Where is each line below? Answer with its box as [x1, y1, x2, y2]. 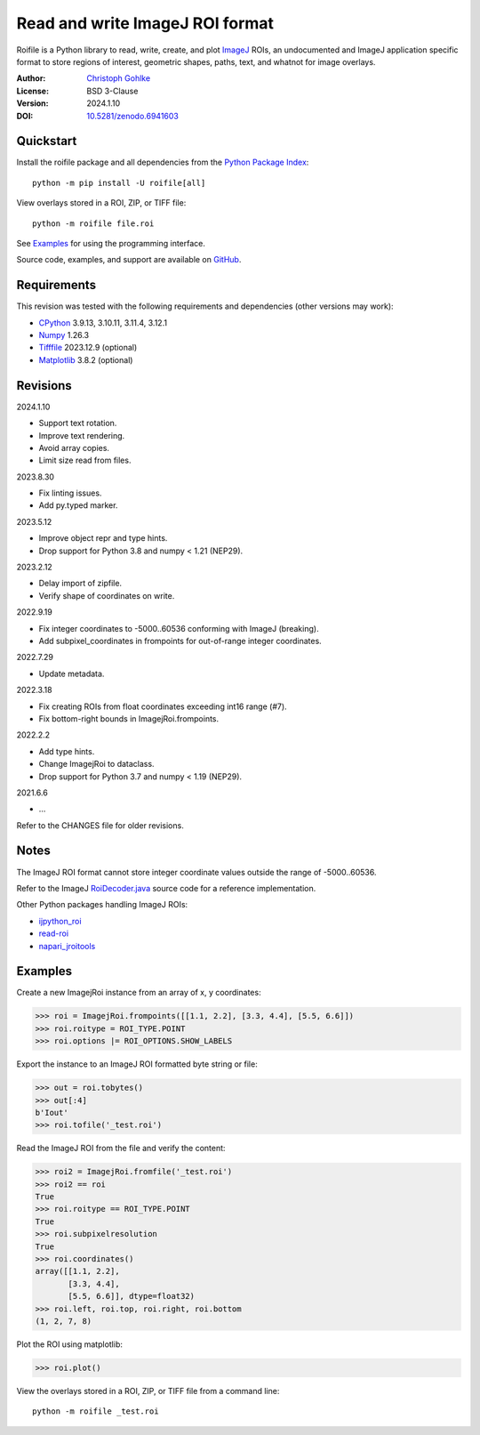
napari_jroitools [38, 940, 96, 951]
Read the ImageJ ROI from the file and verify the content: [16, 1143, 226, 1154]
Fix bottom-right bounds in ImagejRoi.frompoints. [38, 713, 220, 724]
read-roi [38, 928, 69, 939]
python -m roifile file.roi [32, 218, 155, 229]
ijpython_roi [38, 915, 82, 926]
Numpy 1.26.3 [38, 330, 89, 341]
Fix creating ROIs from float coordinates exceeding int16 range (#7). [38, 701, 288, 712]
